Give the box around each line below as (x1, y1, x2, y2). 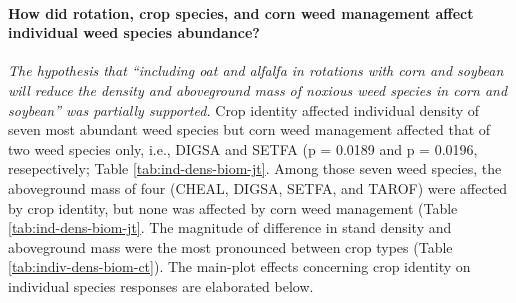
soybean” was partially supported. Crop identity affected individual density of (8, 99, 480, 120)
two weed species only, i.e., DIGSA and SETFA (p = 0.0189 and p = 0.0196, (8, 138, 478, 159)
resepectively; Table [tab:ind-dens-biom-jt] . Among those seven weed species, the (8, 158, 502, 179)
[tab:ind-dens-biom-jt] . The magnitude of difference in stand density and (8, 217, 452, 238)
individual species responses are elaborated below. (8, 275, 314, 296)
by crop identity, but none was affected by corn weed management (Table (8, 197, 458, 218)
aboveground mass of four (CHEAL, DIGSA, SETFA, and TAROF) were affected (8, 177, 508, 198)
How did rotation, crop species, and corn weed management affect (8, 2, 474, 23)
